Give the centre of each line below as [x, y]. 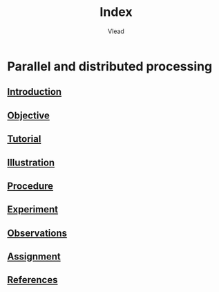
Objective [29, 115]
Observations [37, 233]
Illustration [31, 162]
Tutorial [24, 139]
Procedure [30, 186]
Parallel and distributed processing [110, 66]
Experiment [33, 209]
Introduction [35, 92]
